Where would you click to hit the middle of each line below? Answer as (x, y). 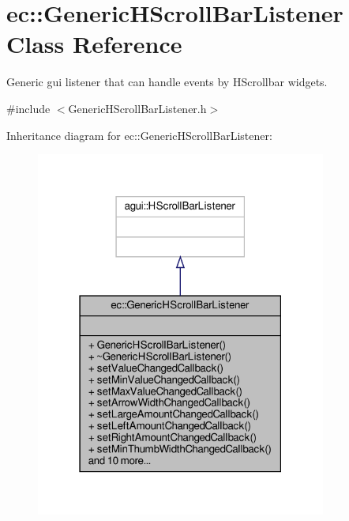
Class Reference (94, 44)
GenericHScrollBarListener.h (137, 108)
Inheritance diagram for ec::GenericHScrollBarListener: (139, 135)
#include (28, 108)
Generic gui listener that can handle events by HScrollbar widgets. (167, 82)
